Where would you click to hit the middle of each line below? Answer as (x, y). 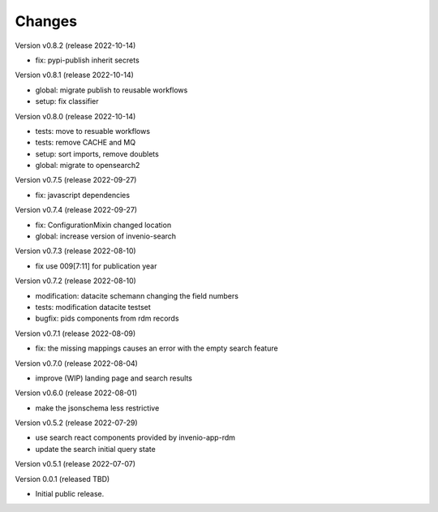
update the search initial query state (95, 449)
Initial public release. (70, 494)
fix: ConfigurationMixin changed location (103, 225)
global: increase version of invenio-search (106, 236)
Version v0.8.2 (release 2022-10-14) (75, 45)
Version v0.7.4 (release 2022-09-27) (76, 210)
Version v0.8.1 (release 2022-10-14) (74, 75)
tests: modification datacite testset (93, 307)
